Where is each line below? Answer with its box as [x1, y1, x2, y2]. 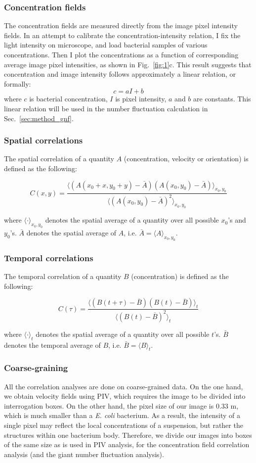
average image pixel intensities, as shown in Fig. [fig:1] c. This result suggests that [4, 59, 252, 69]
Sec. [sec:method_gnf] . [4, 113, 74, 123]
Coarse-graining [4, 362, 68, 374]
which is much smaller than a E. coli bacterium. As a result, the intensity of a [4, 410, 240, 420]
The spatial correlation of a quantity [4, 153, 115, 164]
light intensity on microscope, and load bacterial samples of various [4, 40, 208, 50]
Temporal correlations [4, 251, 93, 264]
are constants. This [193, 93, 251, 104]
